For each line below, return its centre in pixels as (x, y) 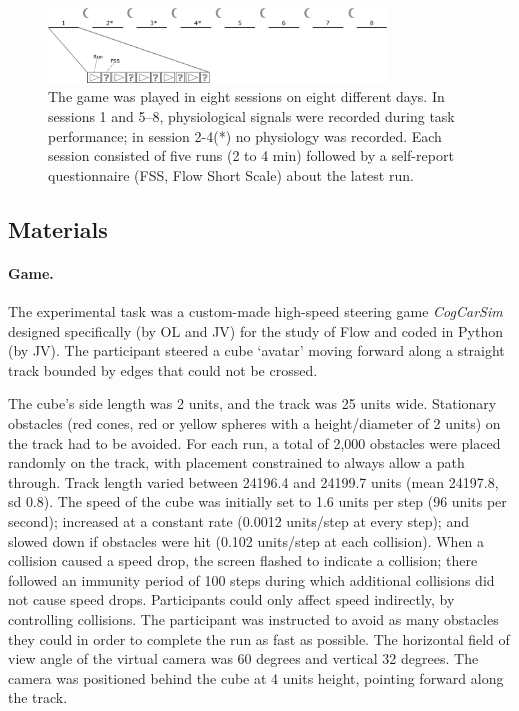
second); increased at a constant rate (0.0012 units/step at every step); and (238, 520)
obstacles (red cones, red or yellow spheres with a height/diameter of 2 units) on (254, 422)
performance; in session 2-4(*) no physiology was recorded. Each (245, 135)
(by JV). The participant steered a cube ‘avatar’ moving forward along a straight (256, 350)
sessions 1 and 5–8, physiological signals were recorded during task (251, 116)
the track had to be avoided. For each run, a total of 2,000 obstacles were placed (254, 442)
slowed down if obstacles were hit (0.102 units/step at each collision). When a (246, 540)
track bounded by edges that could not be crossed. (163, 369)
